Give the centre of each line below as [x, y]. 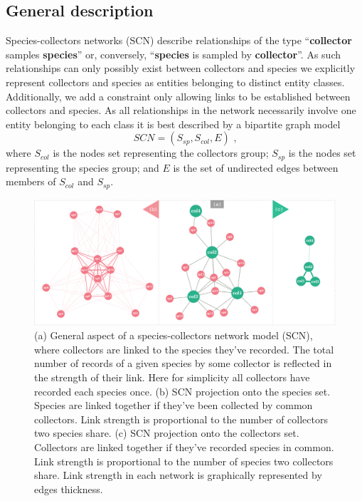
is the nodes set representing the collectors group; [161, 153]
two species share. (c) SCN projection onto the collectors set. [167, 433]
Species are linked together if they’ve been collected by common [174, 405]
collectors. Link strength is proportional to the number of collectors [181, 419]
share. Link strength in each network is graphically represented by [178, 475]
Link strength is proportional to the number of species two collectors [184, 461]
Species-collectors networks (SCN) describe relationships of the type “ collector [179, 40]
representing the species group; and [82, 167]
